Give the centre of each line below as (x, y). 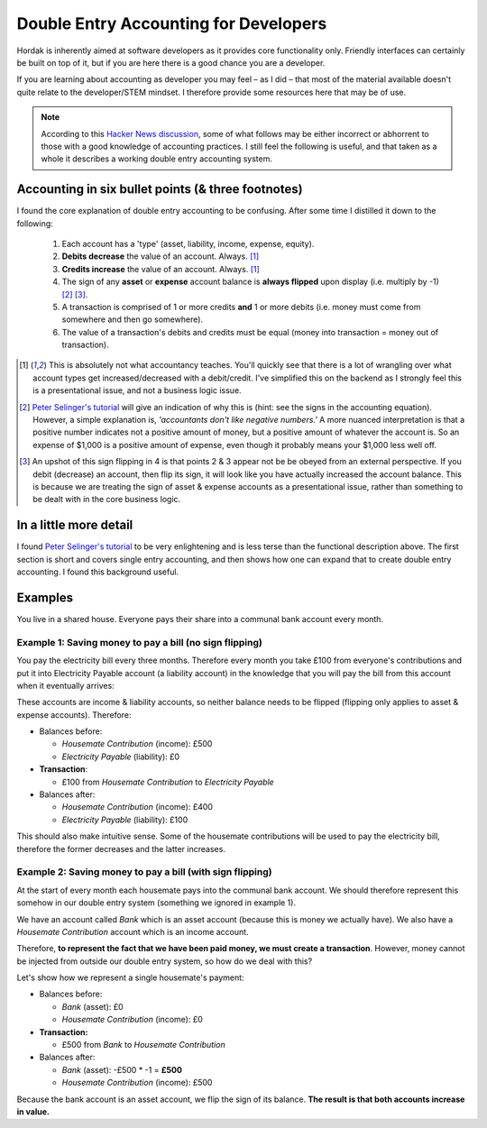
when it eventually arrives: (65, 685)
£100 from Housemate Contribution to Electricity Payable (168, 782)
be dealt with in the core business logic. (107, 500)
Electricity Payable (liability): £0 (121, 757)
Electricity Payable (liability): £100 (125, 820)
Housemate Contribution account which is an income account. (133, 931)
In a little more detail (75, 525)
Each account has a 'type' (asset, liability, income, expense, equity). (188, 243)
